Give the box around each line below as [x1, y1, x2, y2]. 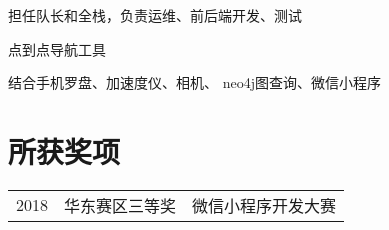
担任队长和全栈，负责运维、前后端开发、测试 [8, 5, 302, 25]
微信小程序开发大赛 [192, 193, 337, 217]
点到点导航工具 [8, 38, 106, 59]
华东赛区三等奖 [64, 193, 177, 217]
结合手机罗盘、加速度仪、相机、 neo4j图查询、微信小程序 [8, 72, 381, 93]
